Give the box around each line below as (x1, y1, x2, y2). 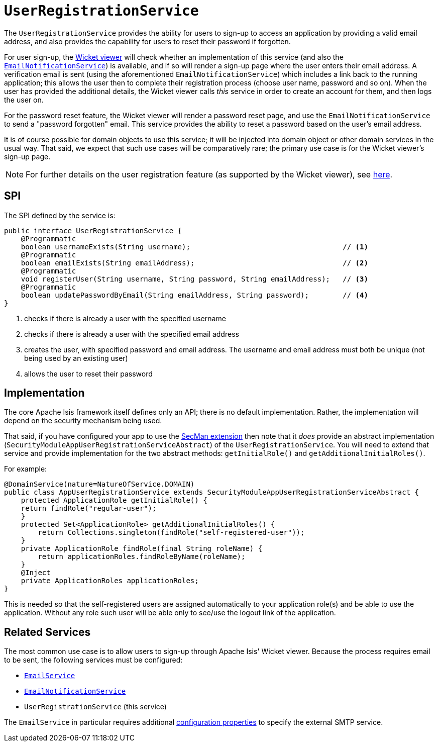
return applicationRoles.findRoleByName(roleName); (38, 552, 246, 561)
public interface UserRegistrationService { (4, 226, 182, 235)
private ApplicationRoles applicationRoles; (21, 577, 199, 585)
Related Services (4, 625, 91, 638)
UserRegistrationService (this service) (24, 702, 167, 711)
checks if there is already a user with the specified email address (24, 329, 239, 338)
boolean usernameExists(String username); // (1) (21, 242, 368, 251)
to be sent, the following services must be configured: (4, 656, 183, 665)
